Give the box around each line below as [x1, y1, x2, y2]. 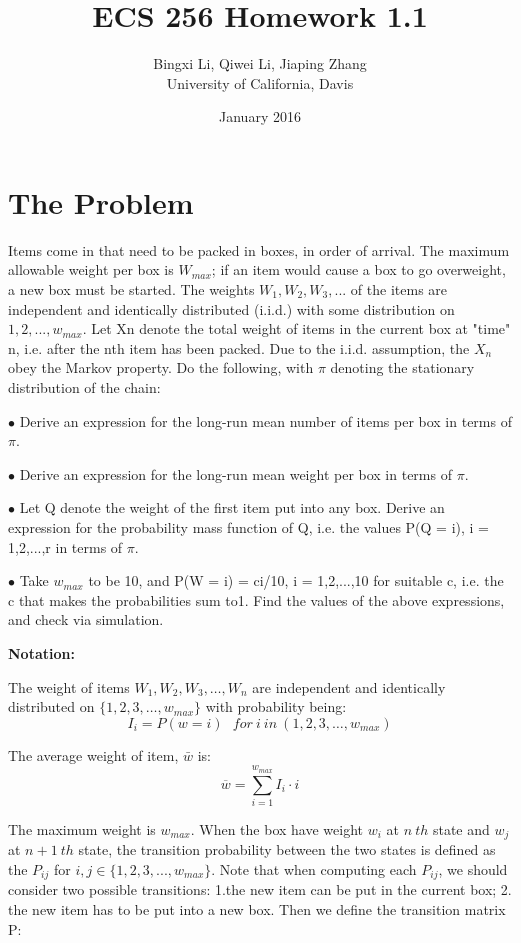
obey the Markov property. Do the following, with [8, 357, 314, 378]
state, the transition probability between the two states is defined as [78, 839, 496, 860]
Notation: [8, 642, 75, 663]
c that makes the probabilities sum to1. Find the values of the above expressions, [8, 589, 505, 610]
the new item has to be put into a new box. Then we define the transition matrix [8, 898, 506, 919]
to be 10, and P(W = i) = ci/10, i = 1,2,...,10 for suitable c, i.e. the [88, 570, 504, 591]
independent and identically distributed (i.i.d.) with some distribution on [8, 298, 455, 319]
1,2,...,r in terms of [8, 536, 123, 557]
